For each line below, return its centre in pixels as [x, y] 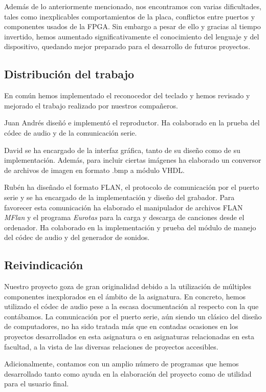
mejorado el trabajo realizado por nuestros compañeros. [91, 105]
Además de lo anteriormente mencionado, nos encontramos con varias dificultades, [133, 6]
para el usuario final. [37, 384]
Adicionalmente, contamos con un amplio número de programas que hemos [121, 364]
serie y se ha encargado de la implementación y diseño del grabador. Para [119, 197]
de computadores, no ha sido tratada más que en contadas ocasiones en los [121, 326]
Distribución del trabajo [69, 74]
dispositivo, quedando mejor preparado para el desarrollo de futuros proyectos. [127, 46]
